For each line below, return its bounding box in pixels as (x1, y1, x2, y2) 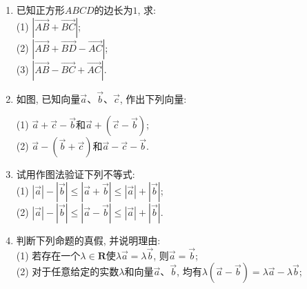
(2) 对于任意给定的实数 (16, 264, 119, 279)
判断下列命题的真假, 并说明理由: (16, 233, 161, 247)
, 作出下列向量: (119, 91, 187, 106)
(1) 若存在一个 (16, 248, 81, 262)
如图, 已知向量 (16, 91, 81, 106)
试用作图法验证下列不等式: (16, 167, 135, 181)
